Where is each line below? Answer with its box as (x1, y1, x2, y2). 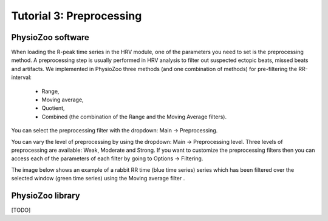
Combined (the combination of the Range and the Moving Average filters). (41, 113, 227, 120)
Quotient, (41, 104, 65, 112)
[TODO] (11, 206, 31, 214)
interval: (11, 73, 32, 81)
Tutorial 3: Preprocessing (11, 9, 142, 22)
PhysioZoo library (11, 190, 80, 200)
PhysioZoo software (11, 32, 89, 42)
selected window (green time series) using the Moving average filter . (11, 175, 185, 182)
